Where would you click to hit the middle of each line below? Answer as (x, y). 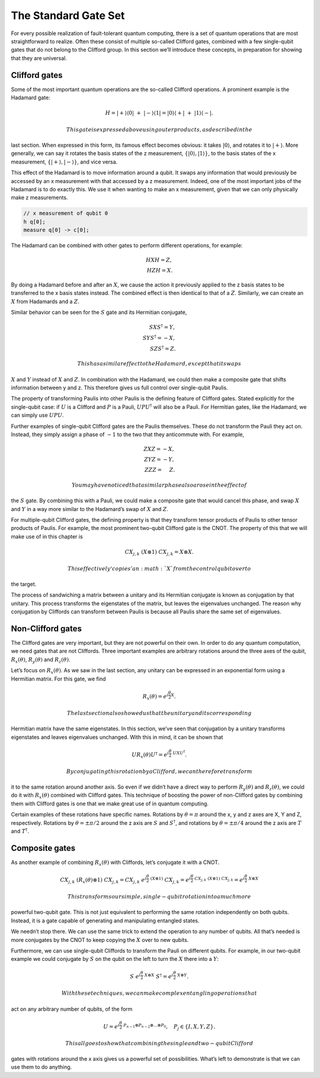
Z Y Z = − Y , (159, 460)
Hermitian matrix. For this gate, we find (58, 679)
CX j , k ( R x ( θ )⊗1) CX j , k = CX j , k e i (103, 880)
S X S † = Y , (162, 327)
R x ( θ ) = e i (156, 697)
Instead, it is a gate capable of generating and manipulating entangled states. (105, 921)
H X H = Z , (159, 260)
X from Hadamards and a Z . (45, 301)
